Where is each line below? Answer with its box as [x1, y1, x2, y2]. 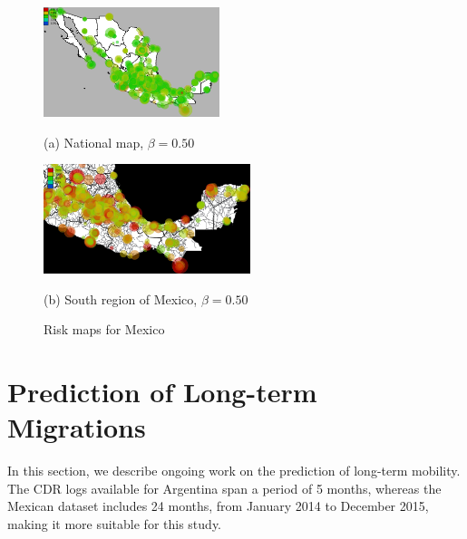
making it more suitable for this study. [7, 514, 221, 533]
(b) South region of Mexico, [44, 289, 198, 308]
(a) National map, [44, 132, 144, 151]
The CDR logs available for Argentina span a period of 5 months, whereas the [7, 478, 442, 497]
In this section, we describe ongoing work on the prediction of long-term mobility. [7, 461, 461, 480]
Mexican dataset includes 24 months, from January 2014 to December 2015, [7, 496, 429, 515]
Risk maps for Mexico [44, 320, 165, 339]
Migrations [7, 409, 146, 446]
